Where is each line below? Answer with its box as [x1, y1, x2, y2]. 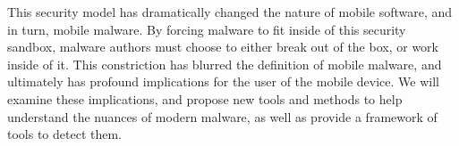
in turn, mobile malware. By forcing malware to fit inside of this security [7, 20, 406, 38]
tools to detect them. [7, 125, 123, 143]
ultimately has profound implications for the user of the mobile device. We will [7, 72, 439, 91]
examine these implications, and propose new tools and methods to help [7, 89, 403, 108]
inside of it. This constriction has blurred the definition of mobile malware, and [7, 54, 442, 73]
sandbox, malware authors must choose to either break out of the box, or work [7, 37, 438, 56]
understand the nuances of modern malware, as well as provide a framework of [7, 107, 438, 126]
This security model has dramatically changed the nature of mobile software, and [7, 3, 453, 20]
